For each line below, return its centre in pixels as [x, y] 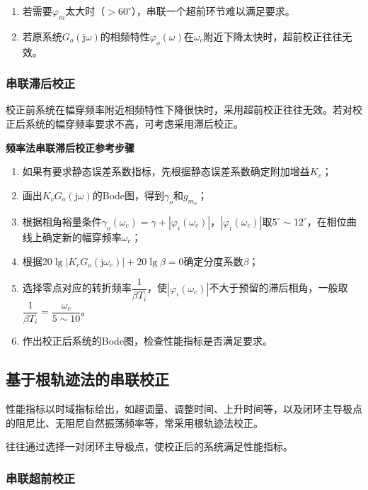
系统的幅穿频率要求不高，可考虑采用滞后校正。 [134, 123]
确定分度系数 [213, 261]
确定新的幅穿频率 [82, 236]
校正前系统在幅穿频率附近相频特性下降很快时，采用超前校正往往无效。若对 [179, 110]
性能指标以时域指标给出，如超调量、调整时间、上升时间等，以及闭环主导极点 [184, 408]
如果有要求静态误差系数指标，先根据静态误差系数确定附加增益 [166, 171]
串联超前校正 [41, 478]
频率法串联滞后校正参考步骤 [70, 147]
